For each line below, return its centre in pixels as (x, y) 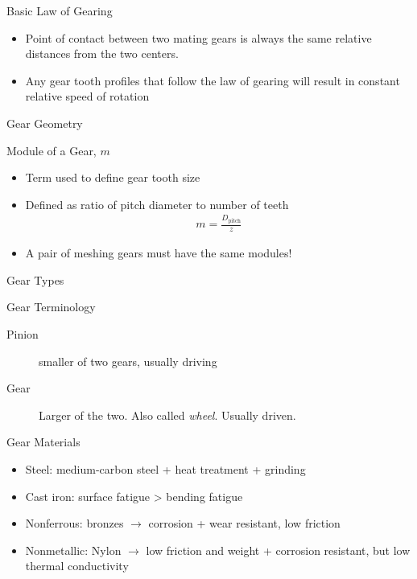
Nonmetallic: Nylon (73, 550)
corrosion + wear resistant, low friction (244, 523)
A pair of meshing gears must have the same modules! (159, 253)
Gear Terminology (51, 307)
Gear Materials (43, 442)
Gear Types (35, 279)
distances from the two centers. (102, 53)
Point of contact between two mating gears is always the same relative (198, 37)
